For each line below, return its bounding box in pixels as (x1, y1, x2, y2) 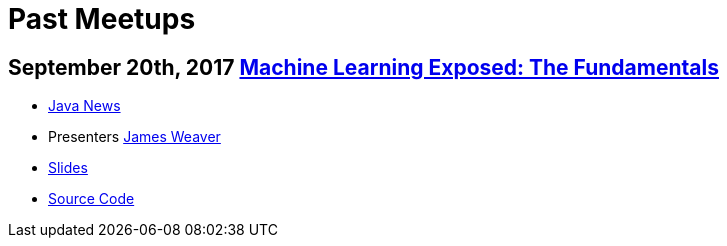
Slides (48, 159, 88, 177)
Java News (48, 97, 121, 115)
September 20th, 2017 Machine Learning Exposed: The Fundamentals (8, 54, 719, 80)
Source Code (48, 190, 135, 208)
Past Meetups (8, 2, 196, 36)
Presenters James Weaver (48, 128, 221, 146)
